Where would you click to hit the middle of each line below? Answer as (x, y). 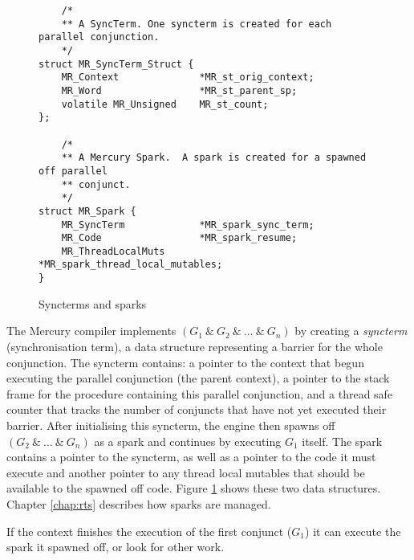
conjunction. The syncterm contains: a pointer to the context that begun (185, 362)
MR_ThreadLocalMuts (113, 251)
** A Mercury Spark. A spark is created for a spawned (214, 158)
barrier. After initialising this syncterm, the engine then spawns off (171, 425)
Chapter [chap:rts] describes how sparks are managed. (139, 503)
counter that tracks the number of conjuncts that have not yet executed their (197, 409)
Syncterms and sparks (93, 303)
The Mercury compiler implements (91, 331)
